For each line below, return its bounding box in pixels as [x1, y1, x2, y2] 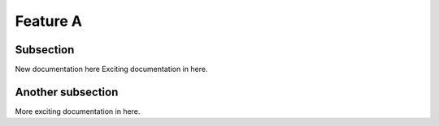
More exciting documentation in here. [15, 106, 141, 116]
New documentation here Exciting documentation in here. [15, 65, 208, 74]
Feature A [15, 12, 83, 30]
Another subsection [15, 85, 119, 99]
